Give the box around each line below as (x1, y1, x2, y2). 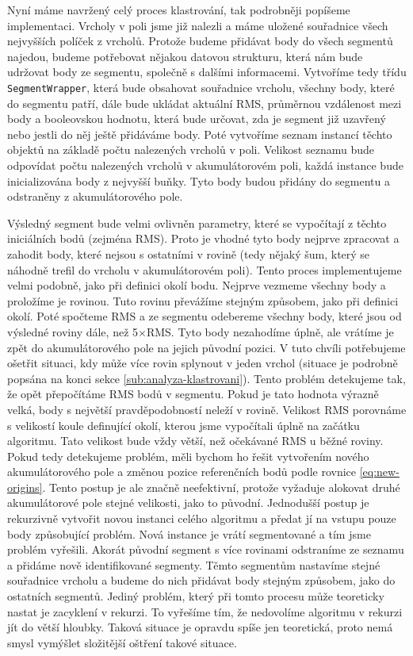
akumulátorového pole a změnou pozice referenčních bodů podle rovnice (7, 463, 357, 480)
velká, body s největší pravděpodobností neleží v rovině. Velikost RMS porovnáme (7, 401, 407, 417)
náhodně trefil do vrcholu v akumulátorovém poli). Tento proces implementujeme (7, 261, 402, 278)
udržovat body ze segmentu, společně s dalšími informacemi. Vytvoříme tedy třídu (7, 63, 407, 80)
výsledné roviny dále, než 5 (7, 323, 139, 340)
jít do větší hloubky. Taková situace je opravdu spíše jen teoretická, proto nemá (7, 619, 393, 635)
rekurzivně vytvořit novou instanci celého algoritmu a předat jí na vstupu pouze (7, 510, 396, 527)
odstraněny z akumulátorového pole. (7, 188, 183, 205)
